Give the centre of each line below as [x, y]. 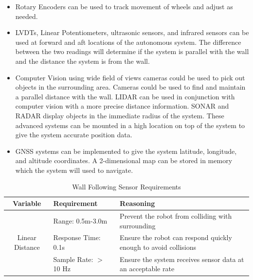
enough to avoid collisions [158, 247]
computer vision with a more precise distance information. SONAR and [122, 106]
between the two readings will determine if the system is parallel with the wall [132, 51]
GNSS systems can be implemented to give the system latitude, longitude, [126, 151]
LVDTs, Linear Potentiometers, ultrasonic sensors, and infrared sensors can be [132, 32]
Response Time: [77, 237]
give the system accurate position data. [74, 135]
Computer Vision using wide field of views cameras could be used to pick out [130, 77]
